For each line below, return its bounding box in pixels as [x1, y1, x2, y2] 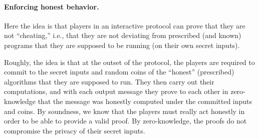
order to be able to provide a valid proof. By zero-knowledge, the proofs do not [4, 115, 247, 126]
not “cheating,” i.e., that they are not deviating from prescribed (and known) [4, 30, 241, 40]
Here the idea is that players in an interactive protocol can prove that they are [4, 20, 245, 30]
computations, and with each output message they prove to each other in [4, 86, 228, 96]
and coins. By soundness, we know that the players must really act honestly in [4, 105, 245, 116]
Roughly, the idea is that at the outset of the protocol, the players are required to [4, 56, 255, 67]
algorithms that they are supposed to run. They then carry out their [4, 76, 214, 86]
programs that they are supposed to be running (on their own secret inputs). [4, 39, 240, 50]
